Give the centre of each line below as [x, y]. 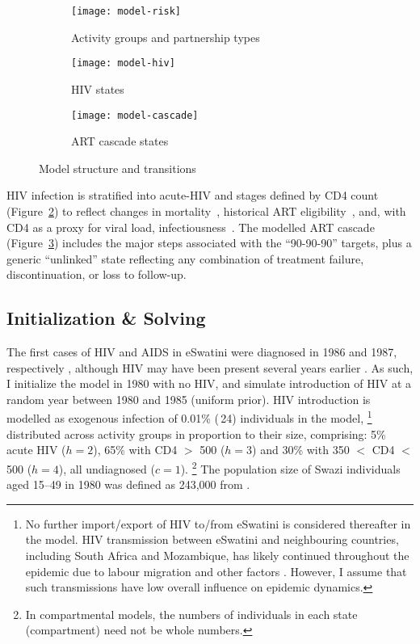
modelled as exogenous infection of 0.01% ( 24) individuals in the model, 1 [189, 417]
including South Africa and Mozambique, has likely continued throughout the [217, 555]
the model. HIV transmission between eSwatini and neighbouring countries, [212, 539]
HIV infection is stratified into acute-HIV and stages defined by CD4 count [193, 195]
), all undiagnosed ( [107, 468]
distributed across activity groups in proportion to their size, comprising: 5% [196, 434]
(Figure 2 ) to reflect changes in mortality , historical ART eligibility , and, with [206, 210]
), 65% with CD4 [135, 450]
